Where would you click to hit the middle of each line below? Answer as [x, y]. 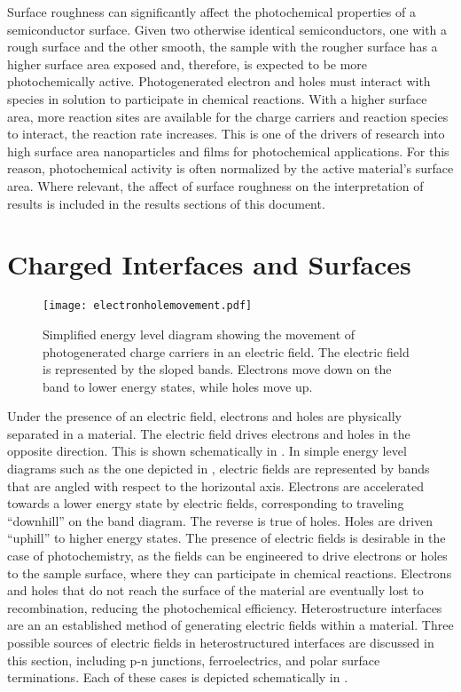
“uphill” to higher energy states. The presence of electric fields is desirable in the [227, 538]
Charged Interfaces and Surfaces [209, 264]
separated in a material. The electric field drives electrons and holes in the [209, 433]
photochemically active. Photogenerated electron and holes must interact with [219, 81]
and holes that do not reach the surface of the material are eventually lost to [215, 590]
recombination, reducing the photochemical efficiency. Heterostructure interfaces [225, 607]
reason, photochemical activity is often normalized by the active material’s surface [230, 168]
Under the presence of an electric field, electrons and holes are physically [204, 416]
